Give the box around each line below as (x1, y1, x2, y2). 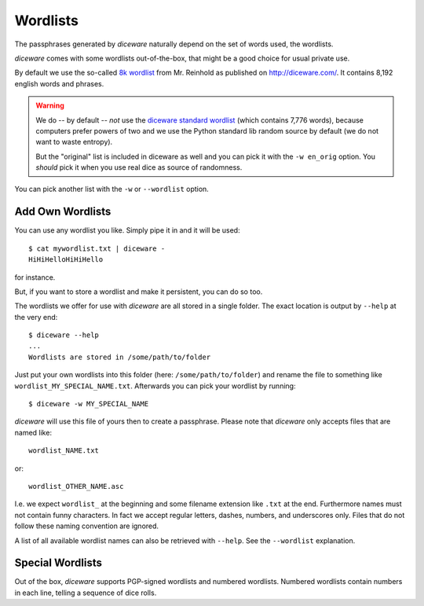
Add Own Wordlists (14, 205, 111, 219)
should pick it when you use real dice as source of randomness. (35, 163, 243, 172)
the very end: (14, 312, 58, 321)
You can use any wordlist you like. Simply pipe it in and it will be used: (14, 226, 240, 235)
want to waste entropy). (35, 138, 113, 147)
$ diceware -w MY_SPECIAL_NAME (28, 399, 149, 409)
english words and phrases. (14, 79, 104, 88)
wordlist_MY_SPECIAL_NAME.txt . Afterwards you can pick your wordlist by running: (14, 381, 296, 391)
